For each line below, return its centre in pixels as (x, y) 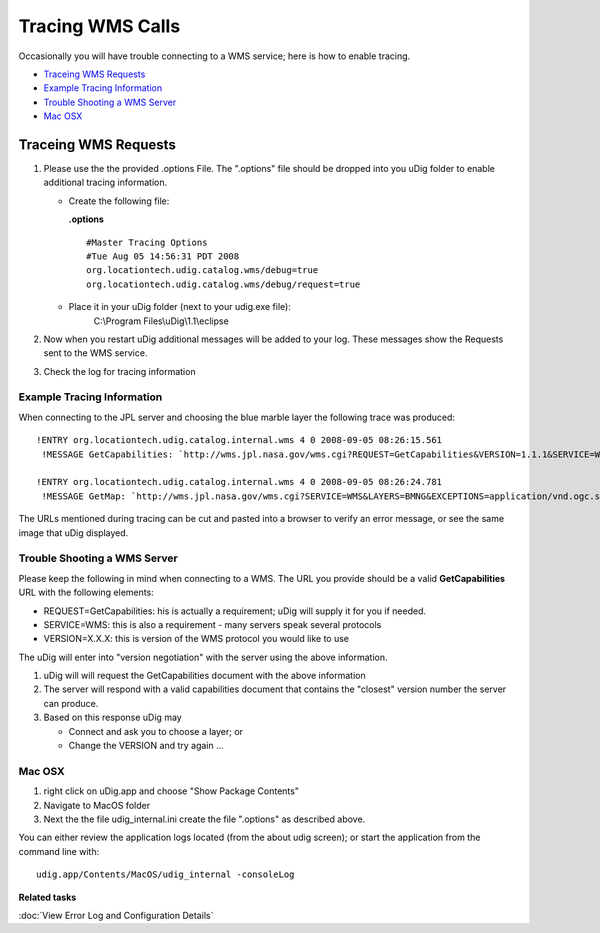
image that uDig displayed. (73, 532)
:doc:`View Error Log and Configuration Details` (116, 915)
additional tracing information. (105, 182)
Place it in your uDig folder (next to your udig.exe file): (180, 307)
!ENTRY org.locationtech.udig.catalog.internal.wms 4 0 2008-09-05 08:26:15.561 (239, 440)
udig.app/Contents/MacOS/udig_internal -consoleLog (165, 874)
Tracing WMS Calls (99, 26)
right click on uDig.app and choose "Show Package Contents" (171, 791)
